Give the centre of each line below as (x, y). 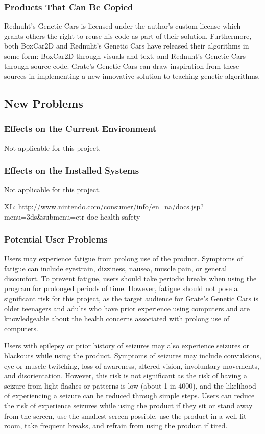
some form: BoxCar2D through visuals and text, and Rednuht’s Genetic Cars (125, 56)
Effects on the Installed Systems (72, 170)
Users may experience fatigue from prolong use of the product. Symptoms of (124, 258)
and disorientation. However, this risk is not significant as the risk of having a (126, 376)
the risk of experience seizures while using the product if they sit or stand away (128, 405)
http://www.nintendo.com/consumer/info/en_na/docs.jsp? (111, 207)
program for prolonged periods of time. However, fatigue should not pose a (121, 288)
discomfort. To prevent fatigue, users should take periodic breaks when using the (130, 278)
